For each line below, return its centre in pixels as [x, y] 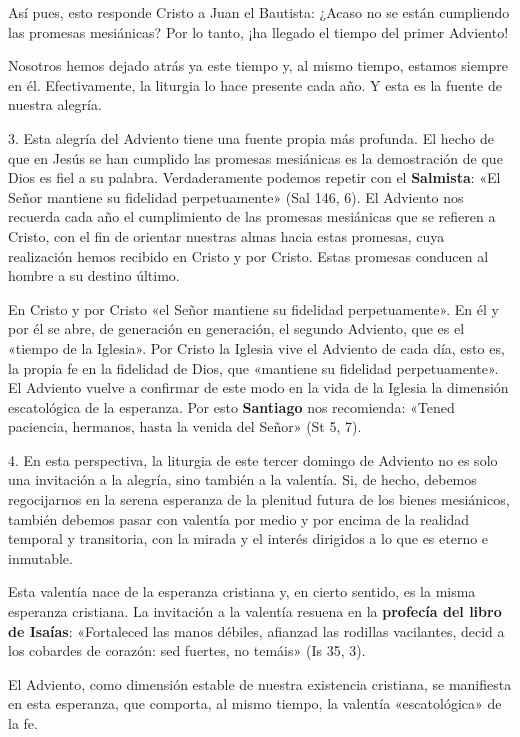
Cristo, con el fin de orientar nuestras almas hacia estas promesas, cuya [226, 235]
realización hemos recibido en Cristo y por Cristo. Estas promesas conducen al [248, 255]
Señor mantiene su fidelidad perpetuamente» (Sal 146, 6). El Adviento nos [236, 196]
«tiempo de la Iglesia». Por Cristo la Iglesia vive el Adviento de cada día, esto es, [256, 347]
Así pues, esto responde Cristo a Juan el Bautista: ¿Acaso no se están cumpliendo [259, 12]
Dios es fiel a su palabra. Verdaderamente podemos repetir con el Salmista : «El [254, 177]
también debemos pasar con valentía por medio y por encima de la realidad [239, 518]
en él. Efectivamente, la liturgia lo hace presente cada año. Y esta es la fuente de [255, 84]
